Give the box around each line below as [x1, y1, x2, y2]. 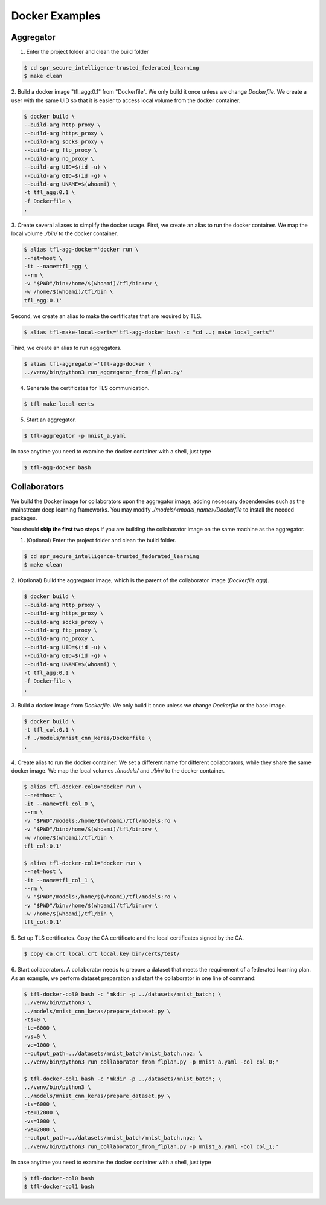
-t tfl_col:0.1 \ [24, 726, 75, 733]
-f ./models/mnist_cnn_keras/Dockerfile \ [24, 735, 152, 742]
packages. [11, 515, 37, 522]
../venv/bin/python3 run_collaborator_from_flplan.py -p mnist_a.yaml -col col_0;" [24, 1058, 279, 1065]
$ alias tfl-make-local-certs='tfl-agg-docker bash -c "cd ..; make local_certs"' [24, 328, 276, 336]
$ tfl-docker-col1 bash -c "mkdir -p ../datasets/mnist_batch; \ [24, 1075, 222, 1082]
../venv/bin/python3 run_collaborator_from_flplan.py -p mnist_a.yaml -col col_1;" [24, 1143, 279, 1150]
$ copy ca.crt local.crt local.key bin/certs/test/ [24, 950, 181, 958]
